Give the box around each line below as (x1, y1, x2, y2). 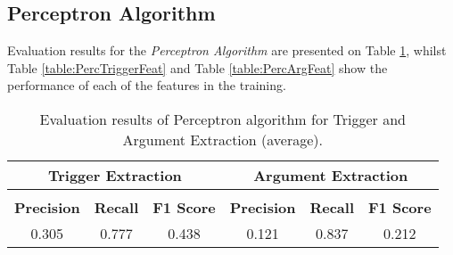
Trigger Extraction (47, 164, 182, 185)
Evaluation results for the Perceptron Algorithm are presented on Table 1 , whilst (7, 41, 447, 60)
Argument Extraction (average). (122, 128, 323, 150)
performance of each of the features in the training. (7, 76, 286, 95)
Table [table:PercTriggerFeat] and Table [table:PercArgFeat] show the (7, 58, 388, 77)
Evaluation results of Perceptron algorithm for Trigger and (39, 108, 406, 129)
